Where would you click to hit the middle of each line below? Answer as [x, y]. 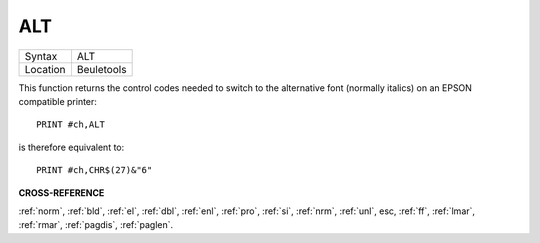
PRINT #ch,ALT [70, 124]
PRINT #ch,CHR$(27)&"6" [94, 170]
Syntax [41, 56]
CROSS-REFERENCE [61, 192]
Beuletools [101, 69]
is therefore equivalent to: [71, 147]
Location [45, 69]
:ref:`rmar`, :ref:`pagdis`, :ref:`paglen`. [96, 225]
